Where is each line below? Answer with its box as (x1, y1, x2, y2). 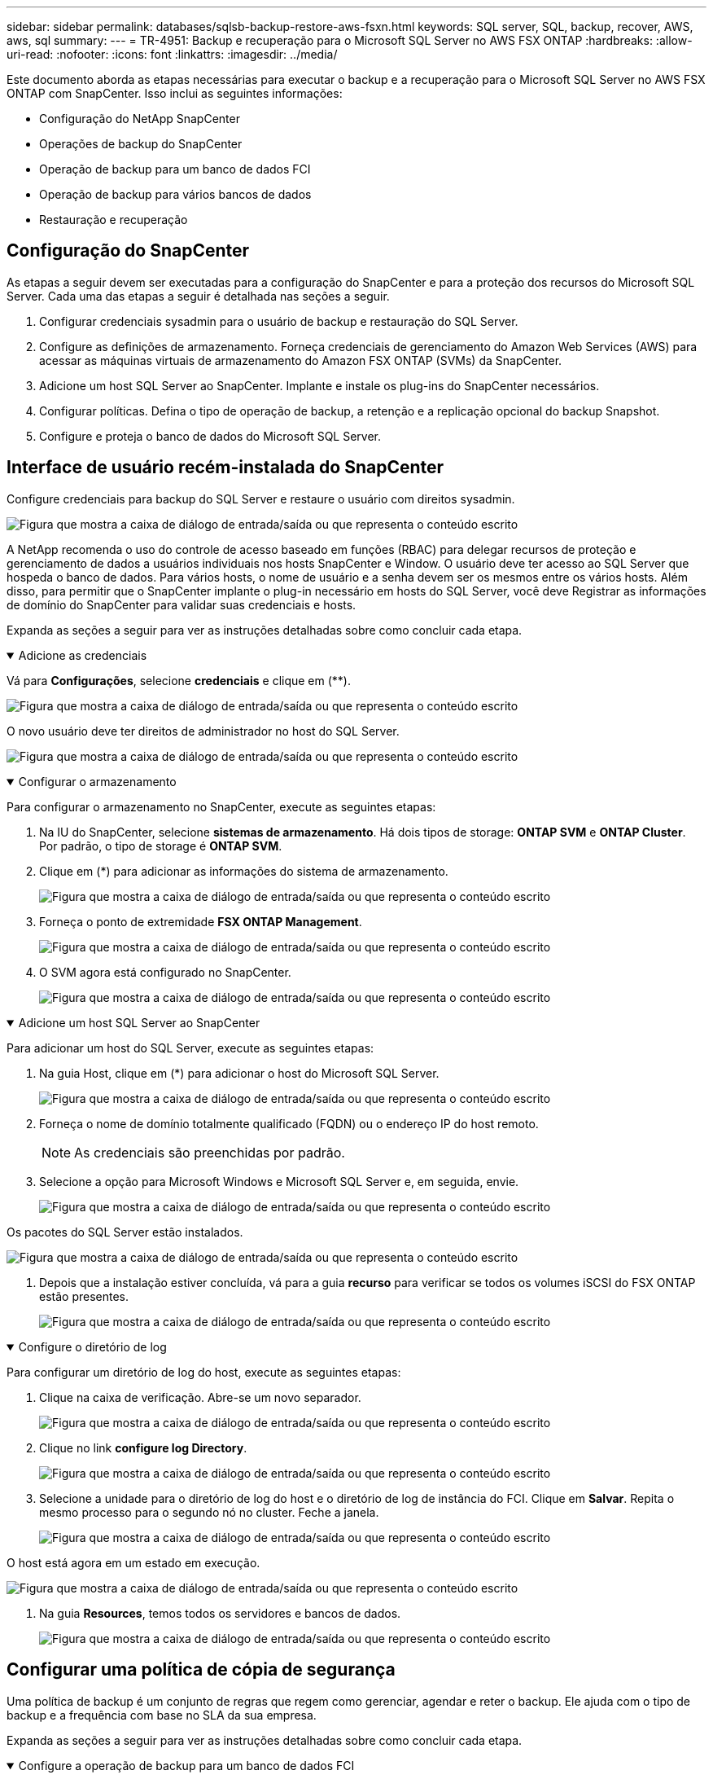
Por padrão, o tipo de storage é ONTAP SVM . (39, 838, 282, 853)
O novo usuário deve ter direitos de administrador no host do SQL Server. (7, 723, 400, 738)
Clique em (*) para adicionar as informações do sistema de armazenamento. (39, 863, 448, 878)
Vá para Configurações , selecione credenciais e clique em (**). (7, 673, 351, 687)
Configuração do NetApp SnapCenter (39, 112, 240, 125)
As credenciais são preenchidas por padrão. (74, 1144, 345, 1161)
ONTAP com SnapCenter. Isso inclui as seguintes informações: (7, 86, 343, 100)
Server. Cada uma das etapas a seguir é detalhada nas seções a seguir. (7, 288, 390, 303)
